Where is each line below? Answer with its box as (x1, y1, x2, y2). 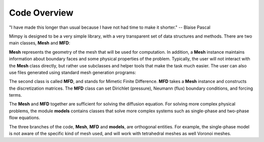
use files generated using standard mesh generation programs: (9, 69, 136, 75)
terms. (9, 92, 22, 98)
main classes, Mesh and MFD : (9, 40, 70, 46)
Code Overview (9, 7, 73, 18)
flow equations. (9, 115, 41, 121)
